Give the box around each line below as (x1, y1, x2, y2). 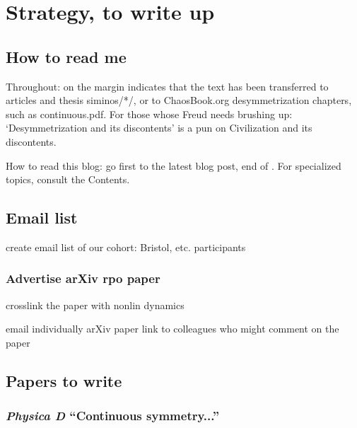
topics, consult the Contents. (6, 172, 130, 187)
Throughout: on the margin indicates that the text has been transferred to (6, 79, 329, 93)
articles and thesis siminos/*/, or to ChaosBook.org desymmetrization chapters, (6, 93, 352, 108)
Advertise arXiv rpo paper (6, 270, 160, 287)
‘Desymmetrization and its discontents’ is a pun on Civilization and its (6, 120, 312, 135)
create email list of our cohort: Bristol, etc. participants (6, 239, 246, 254)
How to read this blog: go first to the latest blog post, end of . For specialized (6, 158, 341, 173)
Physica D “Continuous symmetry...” (6, 407, 220, 424)
